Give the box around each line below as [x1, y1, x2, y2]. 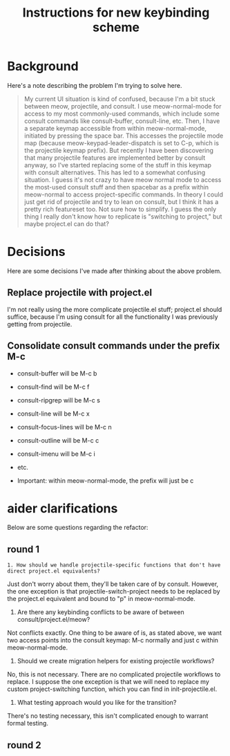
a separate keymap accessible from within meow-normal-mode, [23, 124, 207, 132]
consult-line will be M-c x [17, 409, 90, 418]
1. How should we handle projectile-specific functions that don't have [7, 562, 221, 569]
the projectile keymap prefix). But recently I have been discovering [23, 146, 214, 154]
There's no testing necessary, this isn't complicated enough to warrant [7, 712, 209, 720]
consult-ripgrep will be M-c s [17, 396, 100, 404]
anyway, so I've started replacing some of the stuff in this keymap [23, 160, 212, 169]
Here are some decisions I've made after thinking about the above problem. [7, 266, 222, 275]
